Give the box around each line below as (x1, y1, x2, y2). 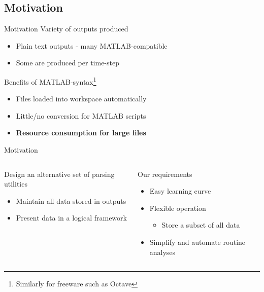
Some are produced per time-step (16, 57, 119, 68)
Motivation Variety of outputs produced (4, 23, 128, 34)
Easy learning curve (149, 186, 211, 196)
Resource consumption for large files (16, 127, 146, 138)
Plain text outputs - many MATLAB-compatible (16, 40, 168, 51)
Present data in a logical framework (16, 212, 127, 223)
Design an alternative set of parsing (4, 168, 115, 179)
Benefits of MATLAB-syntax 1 (4, 75, 96, 87)
